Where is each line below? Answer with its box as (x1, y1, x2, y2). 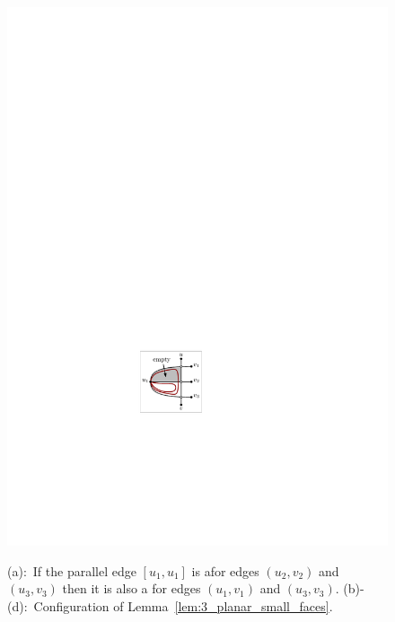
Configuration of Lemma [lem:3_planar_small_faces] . (33, 596, 333, 615)
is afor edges (191, 561, 259, 580)
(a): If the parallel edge (7, 561, 136, 580)
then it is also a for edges (62, 579, 201, 598)
